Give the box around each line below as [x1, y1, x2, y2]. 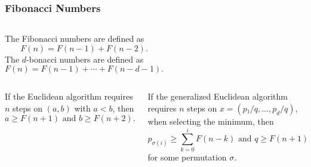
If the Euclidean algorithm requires [5, 90, 133, 103]
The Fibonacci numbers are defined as [5, 32, 144, 45]
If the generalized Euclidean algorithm [147, 90, 288, 103]
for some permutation [147, 150, 227, 163]
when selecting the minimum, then [147, 115, 274, 127]
